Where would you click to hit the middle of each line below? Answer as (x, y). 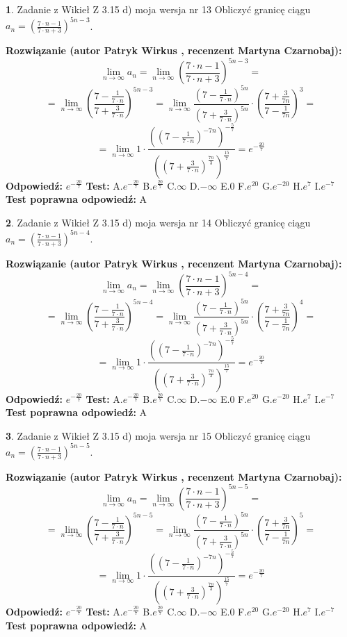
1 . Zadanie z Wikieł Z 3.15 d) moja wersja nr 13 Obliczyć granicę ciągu (158, 9)
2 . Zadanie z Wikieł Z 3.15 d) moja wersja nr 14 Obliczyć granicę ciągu (158, 222)
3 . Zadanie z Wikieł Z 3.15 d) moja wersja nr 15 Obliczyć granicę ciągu (158, 435)
